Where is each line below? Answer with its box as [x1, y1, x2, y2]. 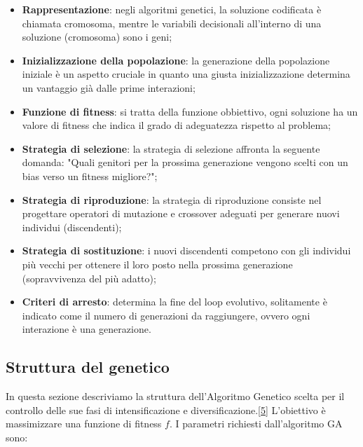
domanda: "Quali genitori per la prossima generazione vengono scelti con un [22, 155, 348, 170]
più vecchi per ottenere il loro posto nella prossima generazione [22, 256, 293, 271]
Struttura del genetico [6, 356, 170, 378]
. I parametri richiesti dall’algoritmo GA [169, 416, 343, 431]
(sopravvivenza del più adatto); [22, 270, 156, 285]
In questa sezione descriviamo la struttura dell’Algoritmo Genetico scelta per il [6, 389, 345, 404]
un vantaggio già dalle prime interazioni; [22, 80, 196, 95]
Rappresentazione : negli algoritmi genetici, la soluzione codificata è [22, 2, 322, 16]
